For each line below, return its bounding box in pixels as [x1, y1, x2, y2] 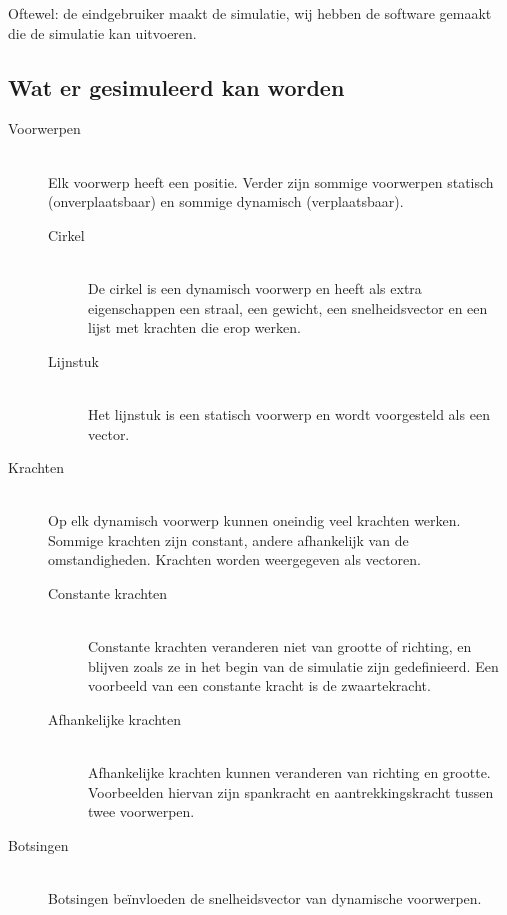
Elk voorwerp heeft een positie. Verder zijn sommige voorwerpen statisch [48, 171, 494, 192]
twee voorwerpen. [88, 801, 195, 822]
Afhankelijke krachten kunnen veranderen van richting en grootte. [88, 762, 491, 783]
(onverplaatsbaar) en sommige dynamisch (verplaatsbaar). [48, 191, 404, 212]
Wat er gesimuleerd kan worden [8, 71, 345, 102]
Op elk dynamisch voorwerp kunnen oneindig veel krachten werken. [48, 510, 461, 531]
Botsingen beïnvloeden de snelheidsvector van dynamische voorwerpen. [48, 888, 482, 909]
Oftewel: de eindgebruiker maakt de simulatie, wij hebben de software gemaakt [8, 3, 492, 23]
